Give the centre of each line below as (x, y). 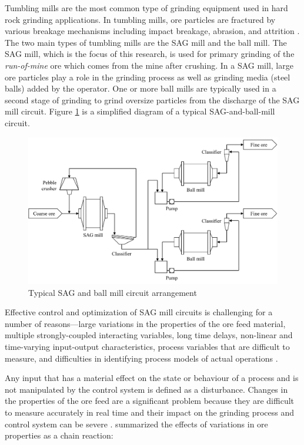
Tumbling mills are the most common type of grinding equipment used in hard (146, 8)
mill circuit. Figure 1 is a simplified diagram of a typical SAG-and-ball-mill (140, 111)
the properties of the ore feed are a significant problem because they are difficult (149, 401)
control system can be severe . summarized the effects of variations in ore (136, 424)
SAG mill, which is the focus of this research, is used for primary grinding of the (150, 54)
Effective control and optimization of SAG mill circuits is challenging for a (139, 312)
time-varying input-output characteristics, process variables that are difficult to (147, 346)
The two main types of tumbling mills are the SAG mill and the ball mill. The (146, 42)
